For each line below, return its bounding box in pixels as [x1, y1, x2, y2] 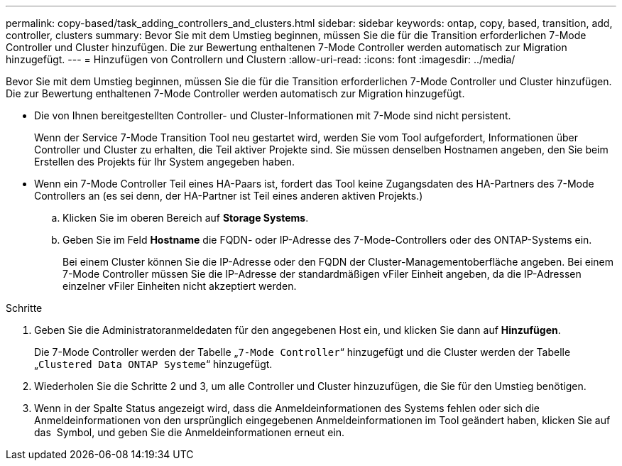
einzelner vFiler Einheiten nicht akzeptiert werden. [62, 280, 297, 292]
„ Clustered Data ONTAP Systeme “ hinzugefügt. [34, 358, 273, 370]
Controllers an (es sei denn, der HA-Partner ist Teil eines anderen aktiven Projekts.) [34, 190, 423, 202]
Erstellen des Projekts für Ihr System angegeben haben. [34, 156, 295, 168]
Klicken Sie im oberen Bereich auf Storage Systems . [62, 212, 309, 224]
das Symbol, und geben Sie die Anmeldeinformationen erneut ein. [34, 426, 345, 438]
